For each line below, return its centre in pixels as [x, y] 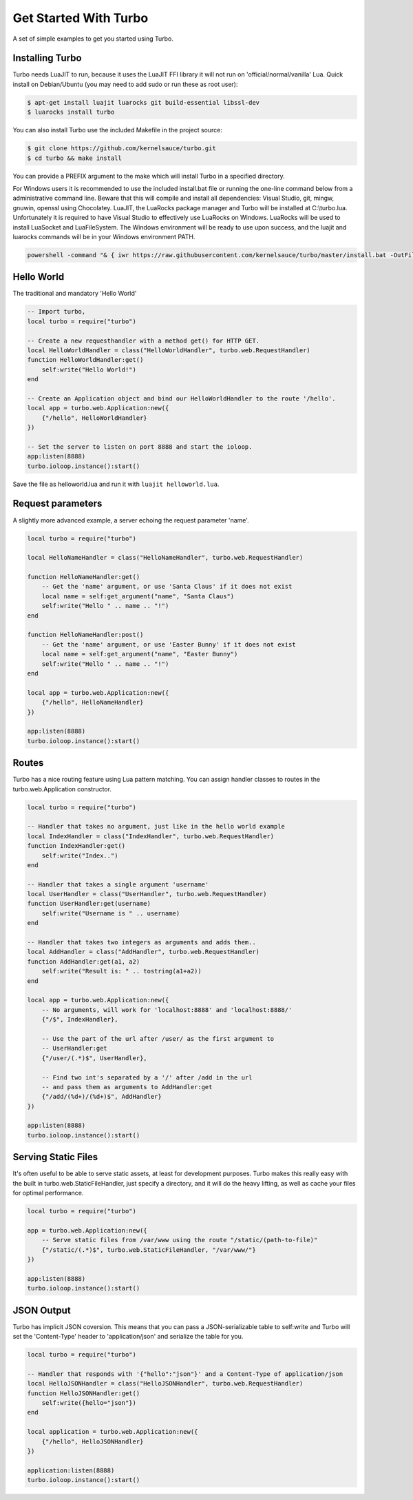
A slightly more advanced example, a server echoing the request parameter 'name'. [131, 520]
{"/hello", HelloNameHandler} [93, 702]
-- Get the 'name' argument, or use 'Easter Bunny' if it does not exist [169, 644]
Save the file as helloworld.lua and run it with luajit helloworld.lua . [116, 484]
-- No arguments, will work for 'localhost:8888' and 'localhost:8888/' [167, 1010]
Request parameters [57, 504]
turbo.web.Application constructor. [62, 789]
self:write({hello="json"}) [89, 1403]
